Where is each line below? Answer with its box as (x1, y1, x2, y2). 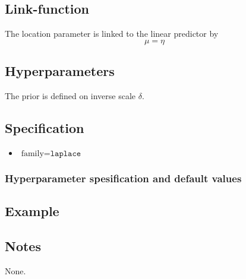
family (21, 149, 44, 158)
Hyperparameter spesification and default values (5, 170, 242, 185)
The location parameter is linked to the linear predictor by (5, 27, 219, 40)
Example (5, 202, 59, 220)
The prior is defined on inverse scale (5, 90, 136, 102)
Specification (5, 118, 84, 137)
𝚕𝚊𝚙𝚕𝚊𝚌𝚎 (50, 149, 81, 158)
